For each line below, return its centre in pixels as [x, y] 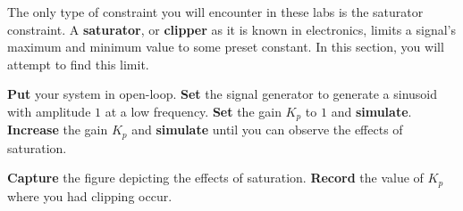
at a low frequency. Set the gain [193, 111]
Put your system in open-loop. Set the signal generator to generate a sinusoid [223, 94]
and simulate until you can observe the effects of [267, 130]
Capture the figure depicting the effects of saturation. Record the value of [215, 178]
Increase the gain [58, 130]
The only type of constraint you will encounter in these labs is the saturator [215, 12]
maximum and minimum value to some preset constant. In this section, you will [226, 47]
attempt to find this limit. [78, 64]
